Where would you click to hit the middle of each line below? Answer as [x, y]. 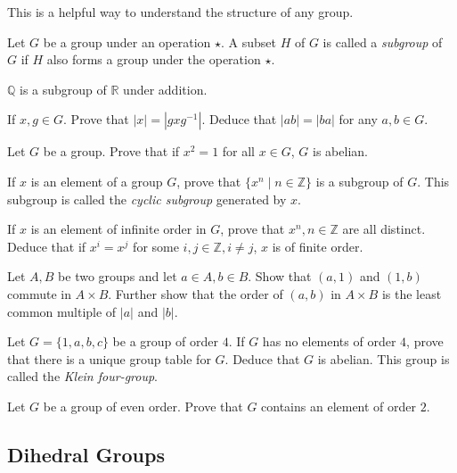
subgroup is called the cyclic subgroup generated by [147, 199]
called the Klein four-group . [83, 376]
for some [156, 246]
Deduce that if [47, 246]
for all [239, 151]
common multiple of [62, 311]
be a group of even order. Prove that [143, 406]
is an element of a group [97, 181]
